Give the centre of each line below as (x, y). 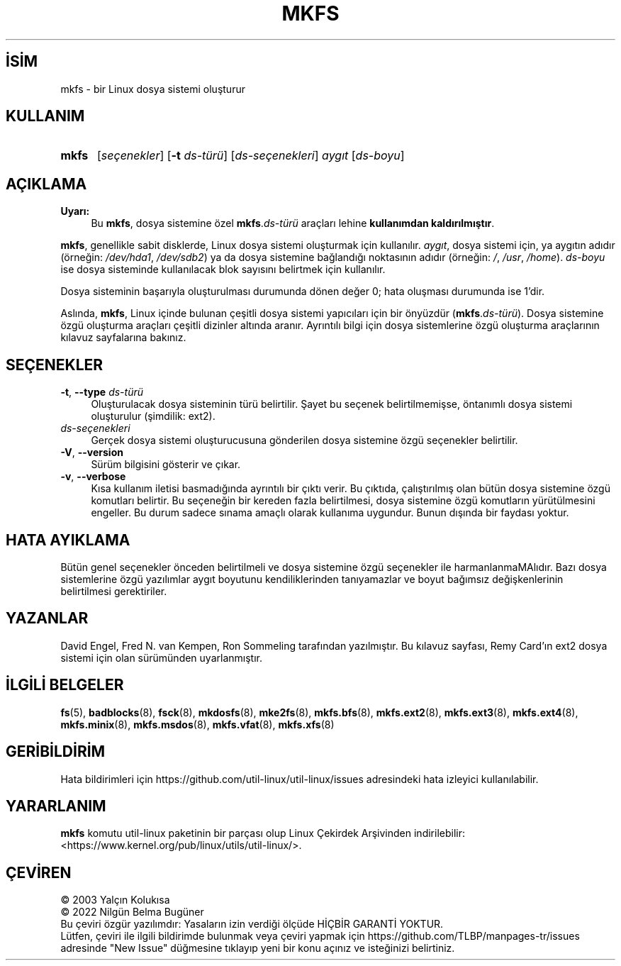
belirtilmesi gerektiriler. (114, 591)
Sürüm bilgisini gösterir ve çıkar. (166, 465)
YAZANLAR (47, 618)
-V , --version (92, 453)
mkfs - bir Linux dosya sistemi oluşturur (153, 89)
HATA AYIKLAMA (68, 540)
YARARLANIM (56, 806)
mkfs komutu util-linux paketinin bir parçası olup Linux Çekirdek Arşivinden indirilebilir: (263, 833)
